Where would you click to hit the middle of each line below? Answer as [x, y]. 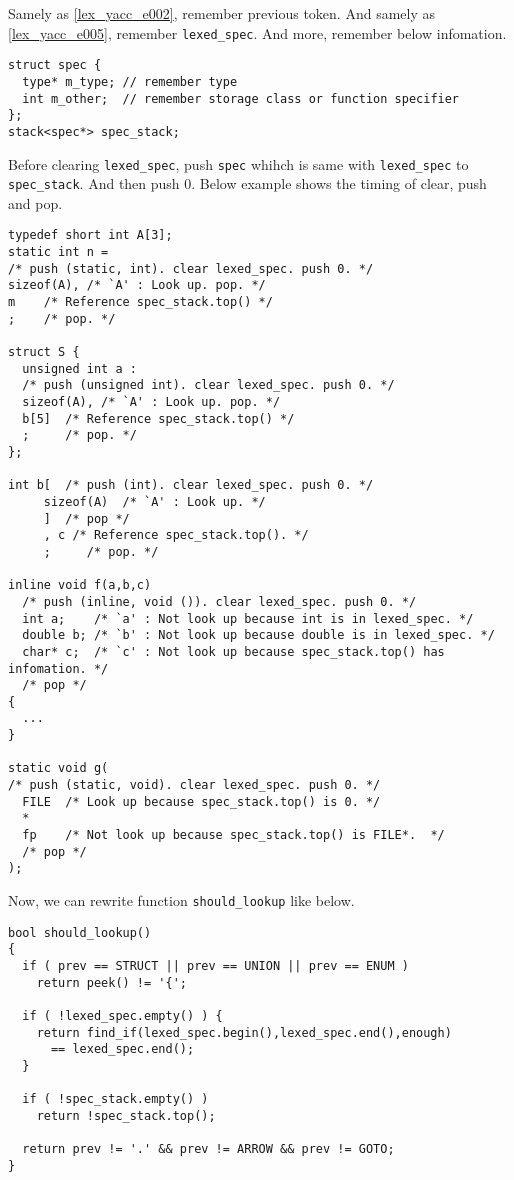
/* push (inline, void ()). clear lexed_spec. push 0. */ [219, 601]
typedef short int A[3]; [90, 235]
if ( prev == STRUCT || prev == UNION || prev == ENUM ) [215, 966]
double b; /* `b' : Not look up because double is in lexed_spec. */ [258, 635]
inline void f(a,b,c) [80, 585]
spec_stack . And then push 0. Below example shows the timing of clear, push [247, 183]
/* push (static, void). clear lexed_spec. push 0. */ [194, 785]
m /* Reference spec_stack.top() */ [140, 302]
